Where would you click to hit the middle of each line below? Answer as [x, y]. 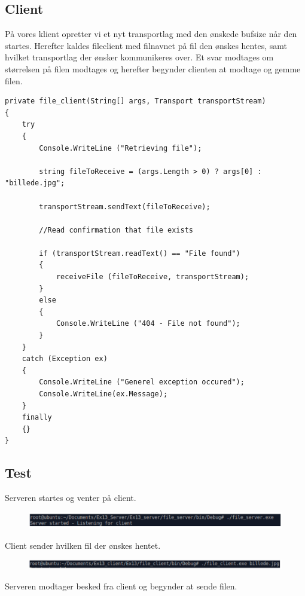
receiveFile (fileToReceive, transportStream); [152, 277]
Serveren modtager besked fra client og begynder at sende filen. [121, 586]
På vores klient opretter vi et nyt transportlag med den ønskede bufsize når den [151, 34]
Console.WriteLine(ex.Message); [103, 394]
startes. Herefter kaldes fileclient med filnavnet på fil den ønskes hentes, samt [146, 45]
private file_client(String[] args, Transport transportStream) [135, 101]
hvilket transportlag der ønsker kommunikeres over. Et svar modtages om [139, 57]
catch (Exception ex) [65, 359]
